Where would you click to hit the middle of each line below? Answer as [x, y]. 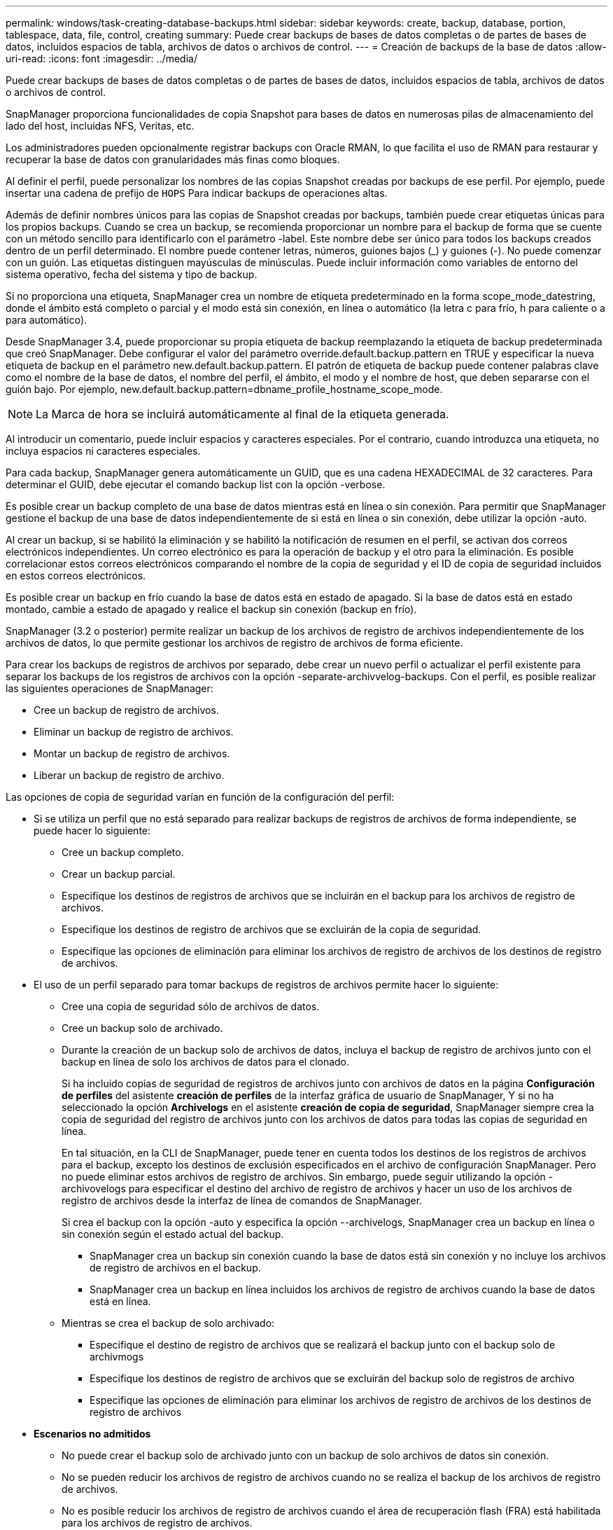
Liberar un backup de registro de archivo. [129, 775]
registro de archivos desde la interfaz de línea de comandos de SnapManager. [242, 1200]
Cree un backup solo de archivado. [142, 1028]
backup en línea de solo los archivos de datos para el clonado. [206, 1062]
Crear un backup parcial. [119, 874]
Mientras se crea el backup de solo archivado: [168, 1323]
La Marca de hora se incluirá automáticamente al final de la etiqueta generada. [242, 414]
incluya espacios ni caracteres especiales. [103, 451]
